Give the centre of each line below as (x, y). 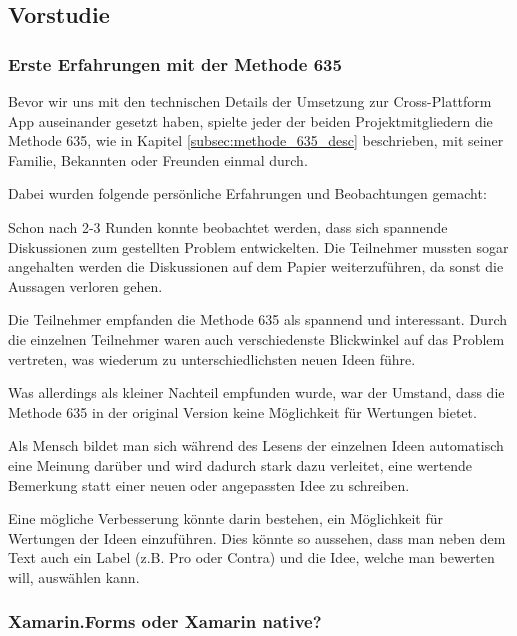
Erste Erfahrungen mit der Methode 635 (175, 63)
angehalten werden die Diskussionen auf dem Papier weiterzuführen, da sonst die (256, 266)
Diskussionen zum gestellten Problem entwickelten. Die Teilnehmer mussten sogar (258, 246)
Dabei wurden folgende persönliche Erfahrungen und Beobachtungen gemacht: (247, 193)
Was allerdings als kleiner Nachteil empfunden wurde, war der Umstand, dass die (256, 392)
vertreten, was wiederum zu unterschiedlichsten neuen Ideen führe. (212, 358)
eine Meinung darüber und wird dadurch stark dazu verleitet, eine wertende (240, 464)
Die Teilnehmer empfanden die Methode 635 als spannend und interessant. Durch (257, 319)
